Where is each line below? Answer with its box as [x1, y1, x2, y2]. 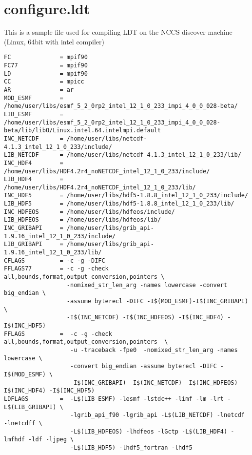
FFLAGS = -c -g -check [4, 330, 112, 337]
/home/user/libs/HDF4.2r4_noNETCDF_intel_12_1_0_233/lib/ [4, 184, 196, 191]
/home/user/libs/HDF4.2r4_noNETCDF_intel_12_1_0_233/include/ [4, 167, 210, 175]
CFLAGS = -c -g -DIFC [4, 257, 105, 264]
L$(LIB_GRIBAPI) [4, 403, 57, 411]
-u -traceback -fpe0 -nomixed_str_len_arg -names [70, 346, 238, 353]
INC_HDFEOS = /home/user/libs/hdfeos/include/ [4, 208, 175, 215]
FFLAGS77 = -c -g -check [4, 265, 109, 272]
